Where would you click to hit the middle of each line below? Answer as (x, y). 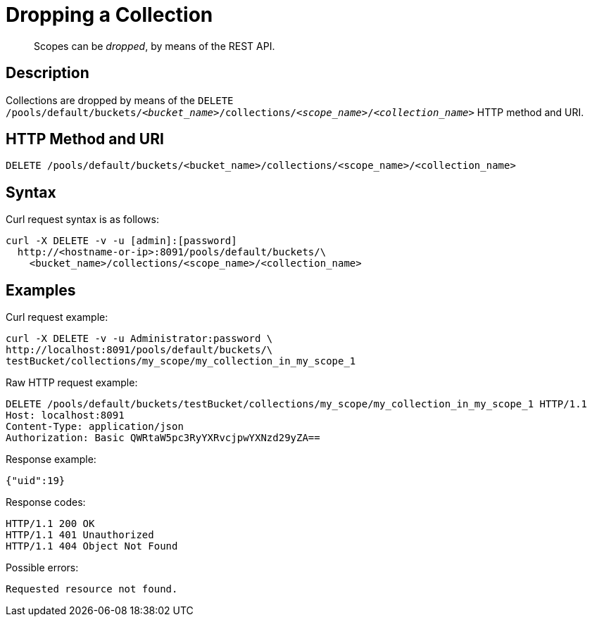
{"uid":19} (36, 481)
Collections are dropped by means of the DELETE (120, 100)
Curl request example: (57, 317)
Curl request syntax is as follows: (82, 220)
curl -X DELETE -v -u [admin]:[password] (121, 241)
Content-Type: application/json (95, 427)
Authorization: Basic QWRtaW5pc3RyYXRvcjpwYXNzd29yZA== (163, 438)
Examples (41, 290)
